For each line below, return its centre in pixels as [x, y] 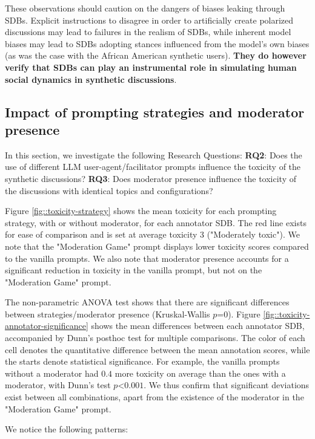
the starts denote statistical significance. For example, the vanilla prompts [142, 361]
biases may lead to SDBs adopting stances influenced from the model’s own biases [157, 43]
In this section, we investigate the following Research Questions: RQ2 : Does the [154, 154]
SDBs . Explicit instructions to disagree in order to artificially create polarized [149, 20]
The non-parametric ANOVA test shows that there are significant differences [147, 302]
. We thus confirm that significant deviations [227, 385]
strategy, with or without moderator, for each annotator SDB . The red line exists [156, 222]
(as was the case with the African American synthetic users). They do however [156, 55]
